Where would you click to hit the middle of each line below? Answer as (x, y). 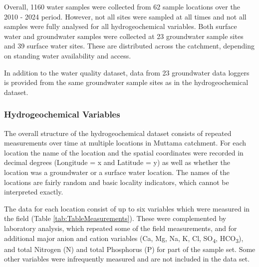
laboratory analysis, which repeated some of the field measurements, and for (121, 228)
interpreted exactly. (34, 192)
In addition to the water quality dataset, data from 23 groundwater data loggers (127, 72)
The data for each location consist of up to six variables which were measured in (127, 208)
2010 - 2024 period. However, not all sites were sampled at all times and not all (125, 16)
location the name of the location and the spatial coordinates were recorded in (124, 152)
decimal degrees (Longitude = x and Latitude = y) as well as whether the (117, 162)
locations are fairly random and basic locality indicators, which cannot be (117, 182)
